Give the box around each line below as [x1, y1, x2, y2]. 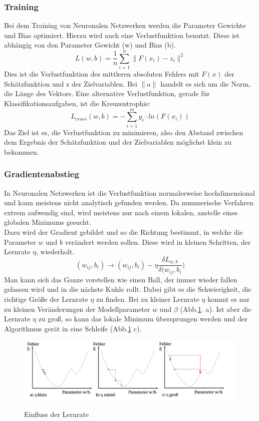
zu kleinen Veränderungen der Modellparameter [4, 303, 150, 314]
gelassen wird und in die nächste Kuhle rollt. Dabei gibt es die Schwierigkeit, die [4, 284, 251, 294]
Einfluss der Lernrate [24, 408, 89, 419]
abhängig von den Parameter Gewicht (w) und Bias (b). [4, 40, 176, 50]
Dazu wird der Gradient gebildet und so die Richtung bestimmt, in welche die [4, 227, 243, 237]
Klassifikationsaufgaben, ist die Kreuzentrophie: [4, 98, 151, 108]
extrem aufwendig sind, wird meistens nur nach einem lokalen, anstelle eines [4, 207, 238, 217]
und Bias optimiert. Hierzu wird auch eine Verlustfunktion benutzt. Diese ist [4, 30, 239, 40]
